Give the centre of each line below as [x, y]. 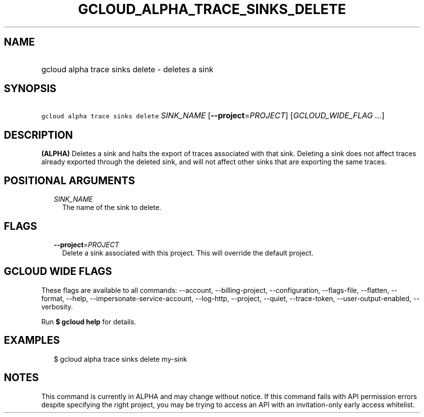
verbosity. [57, 306]
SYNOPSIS [30, 89]
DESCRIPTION [38, 135]
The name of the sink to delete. [112, 208]
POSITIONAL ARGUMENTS [69, 180]
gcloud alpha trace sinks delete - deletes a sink [127, 69]
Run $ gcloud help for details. [89, 321]
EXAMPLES [32, 340]
